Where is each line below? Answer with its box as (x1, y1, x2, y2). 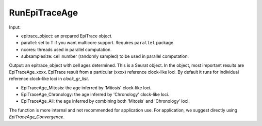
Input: (9, 24, 21, 30)
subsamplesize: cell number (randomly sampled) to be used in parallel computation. (21, 53, 189, 59)
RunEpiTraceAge (9, 7, 78, 18)
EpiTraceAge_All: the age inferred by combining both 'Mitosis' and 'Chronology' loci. (21, 98, 190, 104)
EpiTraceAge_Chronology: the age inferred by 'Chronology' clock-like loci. (21, 92, 169, 97)
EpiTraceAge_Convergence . (9, 114, 65, 120)
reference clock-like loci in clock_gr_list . (9, 76, 89, 82)
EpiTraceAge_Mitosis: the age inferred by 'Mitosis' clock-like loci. (21, 85, 152, 91)
